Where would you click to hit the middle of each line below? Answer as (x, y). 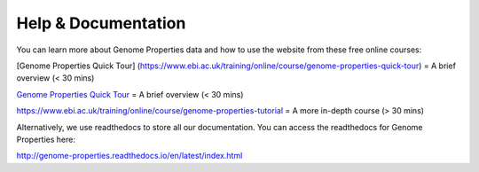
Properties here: (46, 139)
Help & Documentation (101, 23)
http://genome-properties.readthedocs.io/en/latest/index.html (130, 156)
